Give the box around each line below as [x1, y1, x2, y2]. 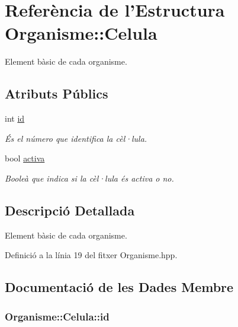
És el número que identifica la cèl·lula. [5, 132, 147, 144]
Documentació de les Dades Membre [5, 278, 234, 296]
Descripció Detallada [5, 201, 135, 219]
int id [5, 112, 25, 125]
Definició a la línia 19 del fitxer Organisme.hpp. [5, 249, 178, 261]
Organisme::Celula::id [5, 309, 110, 323]
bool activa [5, 152, 45, 164]
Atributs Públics [5, 84, 108, 103]
